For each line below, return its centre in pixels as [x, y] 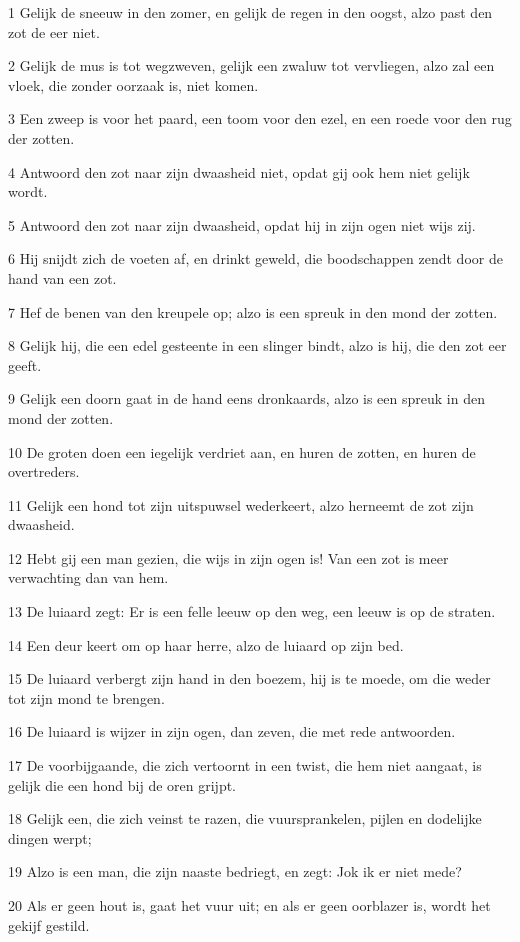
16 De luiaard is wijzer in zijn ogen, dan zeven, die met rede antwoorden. [232, 731]
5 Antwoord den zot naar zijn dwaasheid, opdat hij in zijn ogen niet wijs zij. [242, 224]
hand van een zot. [62, 277]
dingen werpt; [50, 837]
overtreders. [44, 471]
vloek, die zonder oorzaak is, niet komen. [133, 84]
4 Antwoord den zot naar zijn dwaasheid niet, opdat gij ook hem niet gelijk [239, 171]
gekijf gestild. [49, 924]
